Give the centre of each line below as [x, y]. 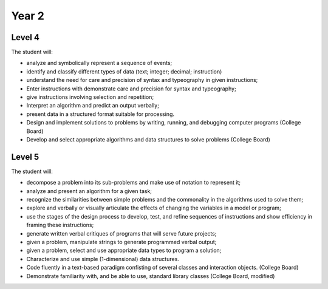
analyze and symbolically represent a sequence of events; [99, 63]
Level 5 [25, 157]
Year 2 [28, 16]
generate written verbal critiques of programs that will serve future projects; [121, 233]
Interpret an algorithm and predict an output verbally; [93, 106]
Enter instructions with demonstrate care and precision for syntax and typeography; [131, 89]
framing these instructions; [60, 225]
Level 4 [25, 37]
